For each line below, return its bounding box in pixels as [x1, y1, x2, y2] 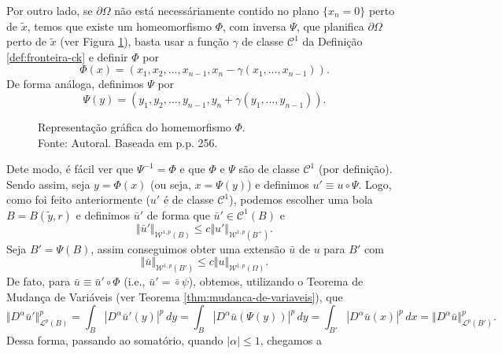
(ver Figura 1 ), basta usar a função [60, 33, 229, 50]
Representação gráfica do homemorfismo [38, 118, 231, 135]
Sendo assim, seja [6, 175, 90, 192]
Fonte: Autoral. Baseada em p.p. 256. [38, 134, 218, 150]
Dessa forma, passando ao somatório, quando [6, 332, 223, 348]
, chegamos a [260, 332, 322, 348]
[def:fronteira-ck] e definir [6, 48, 128, 65]
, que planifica [296, 17, 364, 34]
